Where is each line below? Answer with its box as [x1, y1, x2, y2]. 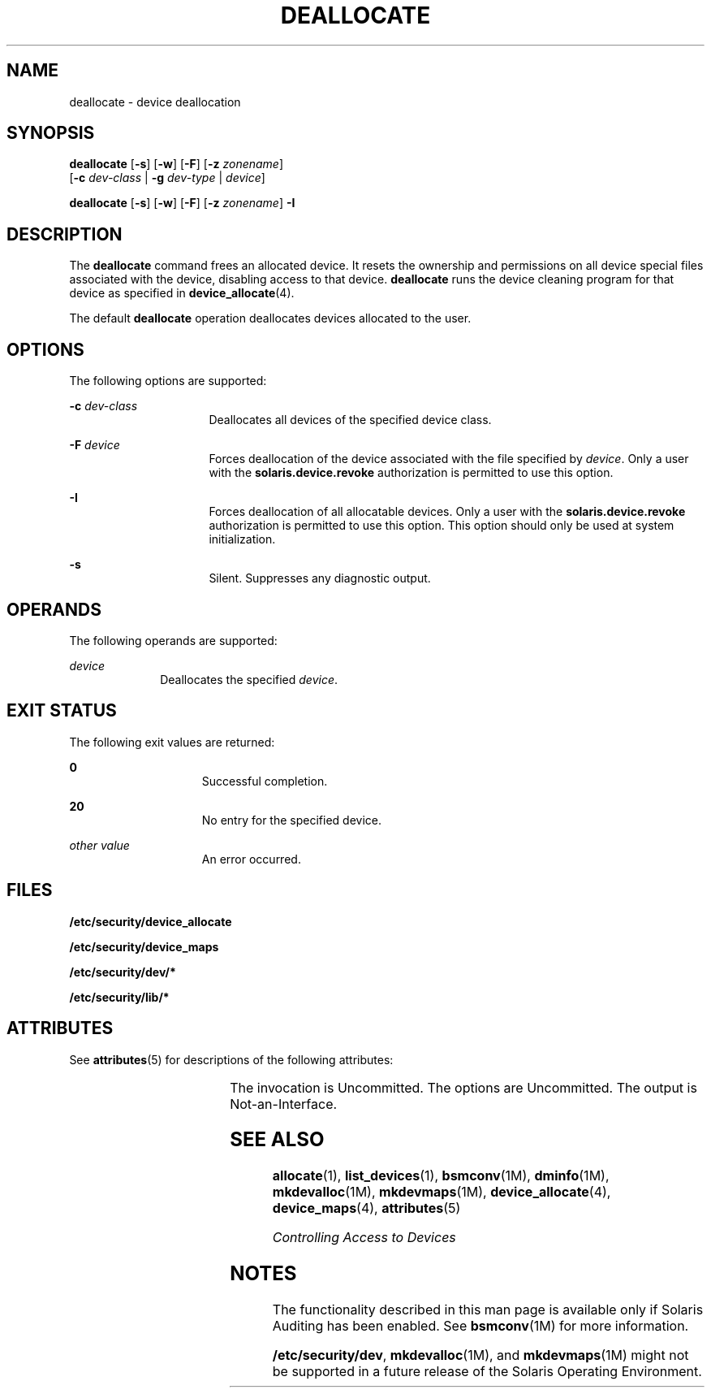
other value [69, 838, 130, 852]
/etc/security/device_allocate [69, 914, 232, 929]
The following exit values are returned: [69, 734, 275, 749]
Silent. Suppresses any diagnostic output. [209, 571, 431, 586]
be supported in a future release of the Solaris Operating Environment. [272, 1363, 702, 1380]
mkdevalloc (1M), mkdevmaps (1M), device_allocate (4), [272, 1184, 611, 1201]
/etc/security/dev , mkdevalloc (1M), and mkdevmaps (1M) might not [272, 1347, 689, 1364]
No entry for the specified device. [201, 812, 381, 827]
